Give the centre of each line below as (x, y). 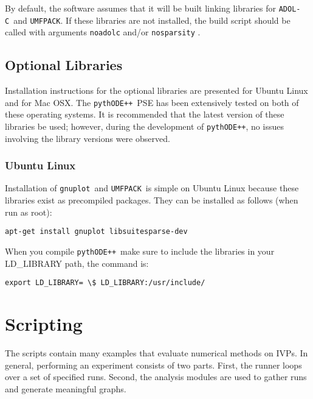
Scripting (44, 324)
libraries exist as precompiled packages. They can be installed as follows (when (152, 200)
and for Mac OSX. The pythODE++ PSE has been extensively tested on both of (152, 102)
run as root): (29, 212)
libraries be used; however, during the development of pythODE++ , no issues (144, 126)
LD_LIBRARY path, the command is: (77, 263)
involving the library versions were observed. (88, 138)
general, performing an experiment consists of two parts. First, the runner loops (153, 365)
